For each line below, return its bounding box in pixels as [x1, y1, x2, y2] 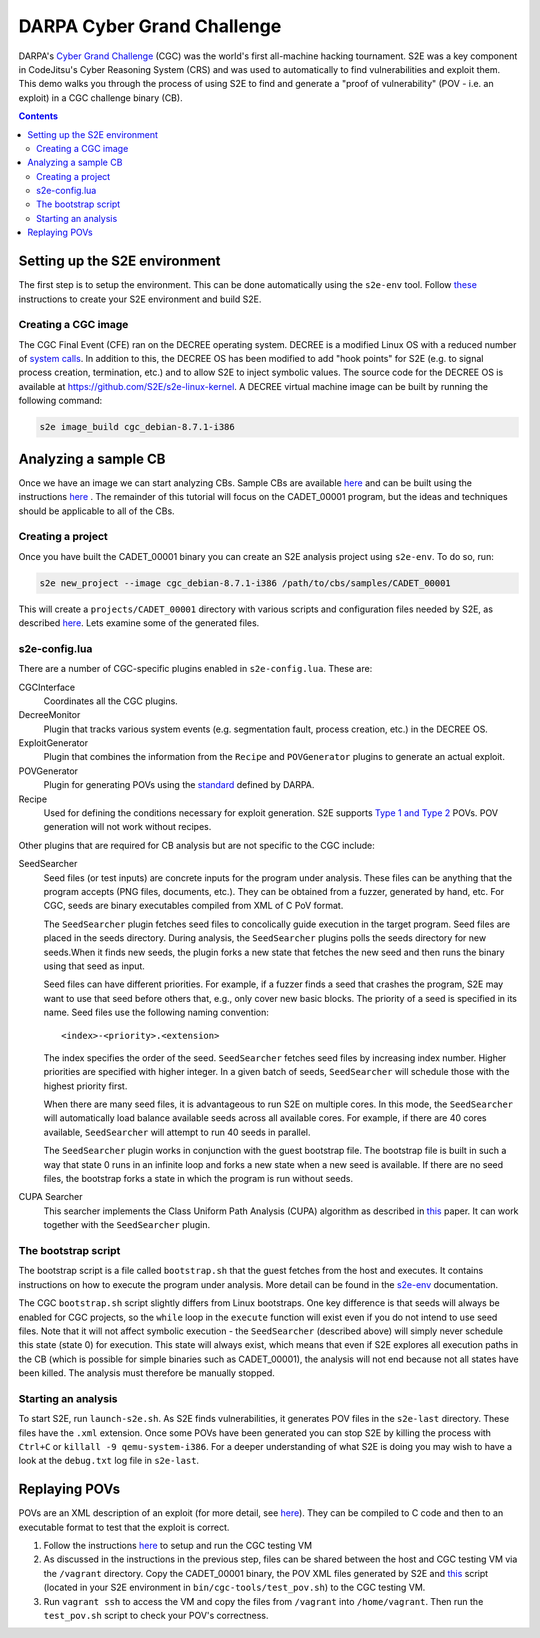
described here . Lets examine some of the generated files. [18, 617, 260, 629]
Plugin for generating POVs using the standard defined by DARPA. [43, 779, 315, 791]
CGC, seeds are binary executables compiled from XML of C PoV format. [43, 900, 344, 912]
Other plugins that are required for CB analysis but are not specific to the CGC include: [18, 839, 375, 851]
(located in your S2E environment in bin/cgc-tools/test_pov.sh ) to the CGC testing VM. [43, 1581, 426, 1594]
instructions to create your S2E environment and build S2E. [18, 293, 262, 305]
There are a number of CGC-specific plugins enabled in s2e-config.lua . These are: [18, 663, 373, 675]
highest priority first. [43, 1080, 128, 1092]
